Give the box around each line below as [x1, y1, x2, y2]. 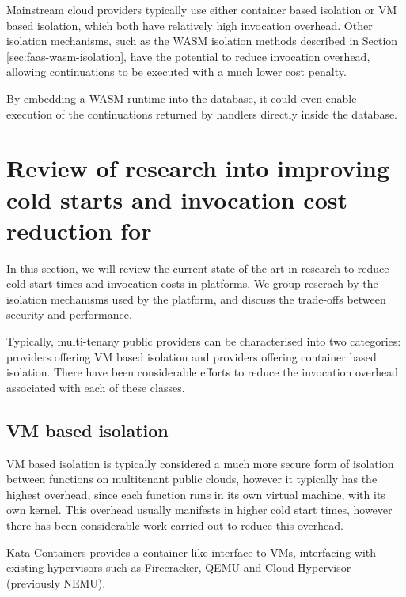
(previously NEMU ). [6, 574, 106, 591]
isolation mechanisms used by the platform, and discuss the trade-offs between [6, 290, 386, 307]
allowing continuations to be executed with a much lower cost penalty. [6, 63, 347, 80]
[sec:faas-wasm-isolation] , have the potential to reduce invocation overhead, [6, 47, 370, 64]
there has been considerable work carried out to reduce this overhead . [6, 516, 343, 533]
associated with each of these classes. [6, 379, 185, 395]
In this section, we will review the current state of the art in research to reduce [6, 259, 389, 276]
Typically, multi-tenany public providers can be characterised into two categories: [6, 333, 401, 350]
